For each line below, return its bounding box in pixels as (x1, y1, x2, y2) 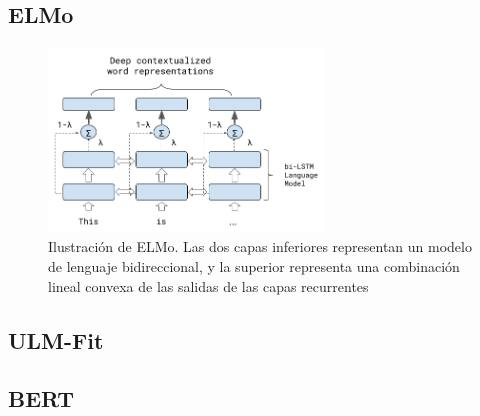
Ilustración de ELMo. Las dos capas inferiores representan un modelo (48, 236, 472, 257)
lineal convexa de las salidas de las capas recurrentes (48, 275, 369, 296)
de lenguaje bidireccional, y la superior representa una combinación (48, 256, 460, 277)
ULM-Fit (8, 324, 104, 355)
